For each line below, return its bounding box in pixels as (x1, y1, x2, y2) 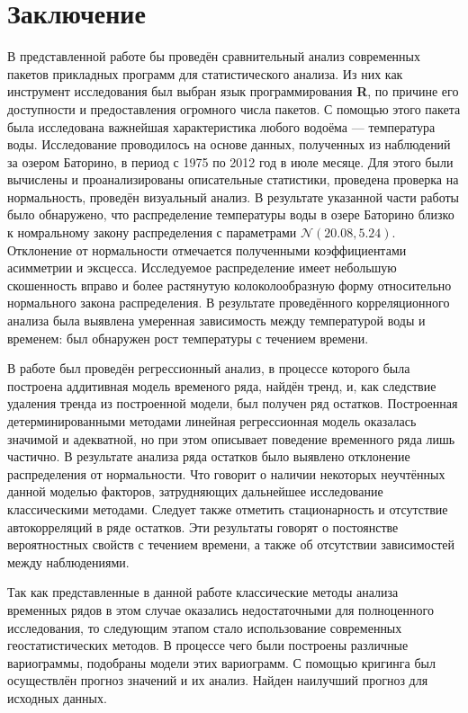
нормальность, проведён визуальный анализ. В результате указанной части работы (7, 187, 460, 206)
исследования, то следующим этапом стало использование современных (7, 618, 402, 637)
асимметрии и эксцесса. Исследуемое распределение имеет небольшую (7, 258, 397, 277)
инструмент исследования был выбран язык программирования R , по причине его (7, 82, 459, 101)
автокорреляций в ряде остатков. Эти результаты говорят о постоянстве (7, 517, 399, 536)
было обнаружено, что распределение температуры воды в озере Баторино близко (7, 205, 454, 224)
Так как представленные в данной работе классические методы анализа (7, 583, 399, 602)
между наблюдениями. (7, 552, 130, 571)
